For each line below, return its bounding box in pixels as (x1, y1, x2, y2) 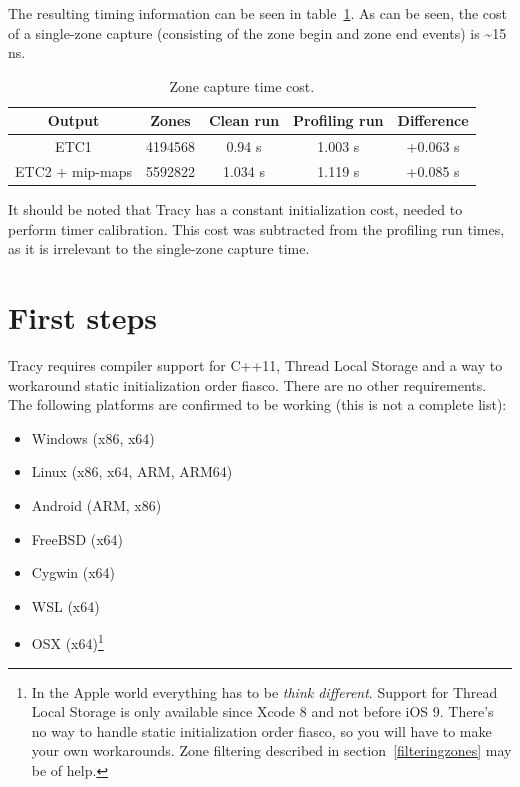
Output (47, 110, 100, 131)
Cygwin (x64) (31, 562, 116, 583)
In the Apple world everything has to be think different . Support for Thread (31, 681, 498, 702)
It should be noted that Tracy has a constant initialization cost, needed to (8, 199, 463, 220)
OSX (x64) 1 (31, 630, 104, 654)
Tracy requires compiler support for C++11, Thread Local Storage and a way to (8, 355, 503, 376)
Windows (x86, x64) (31, 427, 155, 448)
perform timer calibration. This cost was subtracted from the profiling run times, (8, 218, 505, 239)
